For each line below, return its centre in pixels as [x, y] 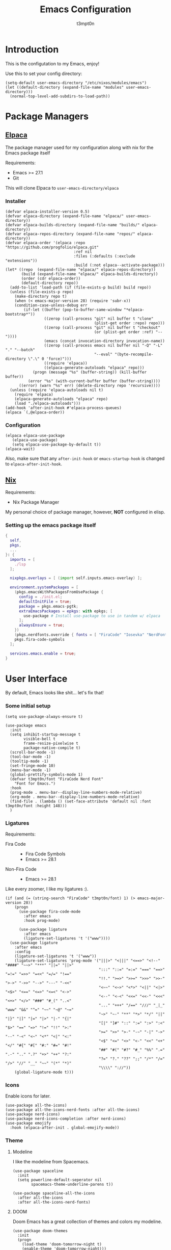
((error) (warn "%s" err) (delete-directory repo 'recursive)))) [89, 385]
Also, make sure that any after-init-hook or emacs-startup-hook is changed [85, 459]
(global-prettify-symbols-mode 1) [46, 774]
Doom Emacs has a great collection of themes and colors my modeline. [87, 1221]
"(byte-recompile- [134, 354]
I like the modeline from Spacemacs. [51, 1161]
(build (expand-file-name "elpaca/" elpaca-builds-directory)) [90, 274]
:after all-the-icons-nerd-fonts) [54, 1202]
